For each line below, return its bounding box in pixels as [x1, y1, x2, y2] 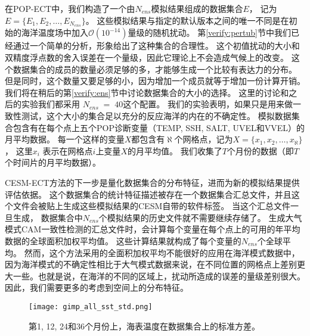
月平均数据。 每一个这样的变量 [5, 133, 125, 145]
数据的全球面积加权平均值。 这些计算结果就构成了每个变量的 [5, 234, 241, 247]
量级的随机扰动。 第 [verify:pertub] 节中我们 [128, 26, 291, 39]
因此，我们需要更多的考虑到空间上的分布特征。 [5, 281, 188, 294]
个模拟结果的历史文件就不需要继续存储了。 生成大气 [98, 211, 302, 223]
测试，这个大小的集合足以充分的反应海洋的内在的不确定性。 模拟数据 [21, 110, 292, 122]
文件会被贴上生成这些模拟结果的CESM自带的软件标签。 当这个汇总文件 [13, 200, 290, 212]
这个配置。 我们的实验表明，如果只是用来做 [123, 98, 293, 110]
